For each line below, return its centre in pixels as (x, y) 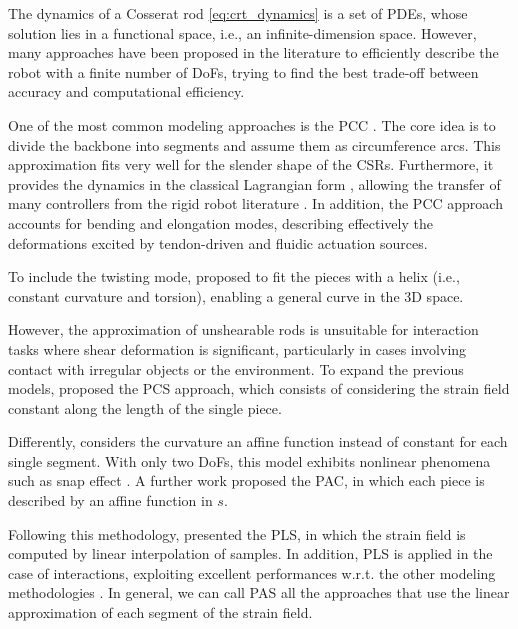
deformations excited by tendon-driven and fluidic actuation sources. (218, 242)
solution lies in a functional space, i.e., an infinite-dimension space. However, (242, 32)
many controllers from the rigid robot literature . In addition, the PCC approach (255, 203)
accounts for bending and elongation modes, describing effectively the (220, 222)
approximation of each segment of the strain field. (160, 612)
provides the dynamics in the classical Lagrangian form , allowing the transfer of (254, 183)
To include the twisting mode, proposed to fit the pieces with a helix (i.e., (234, 276)
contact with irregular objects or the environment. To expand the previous (236, 368)
